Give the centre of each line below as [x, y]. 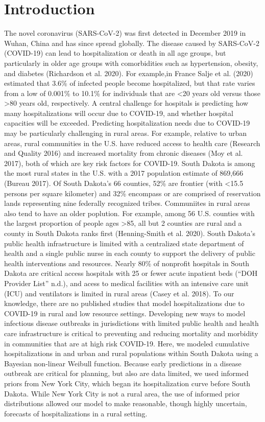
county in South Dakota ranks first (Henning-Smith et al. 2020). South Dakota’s [130, 233]
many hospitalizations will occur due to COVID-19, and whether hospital [119, 113]
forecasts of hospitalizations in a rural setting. [76, 413]
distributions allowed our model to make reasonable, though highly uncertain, [126, 403]
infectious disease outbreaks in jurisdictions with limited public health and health [131, 323]
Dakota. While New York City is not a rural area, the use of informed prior [122, 393]
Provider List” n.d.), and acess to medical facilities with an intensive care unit [126, 283]
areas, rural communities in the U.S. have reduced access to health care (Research [132, 143]
